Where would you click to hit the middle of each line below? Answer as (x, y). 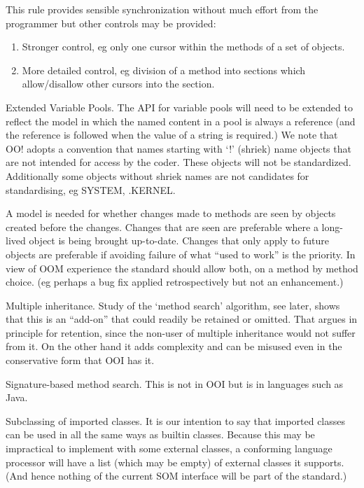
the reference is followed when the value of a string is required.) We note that (172, 135)
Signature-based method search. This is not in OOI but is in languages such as (175, 383)
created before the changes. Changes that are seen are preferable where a (162, 226)
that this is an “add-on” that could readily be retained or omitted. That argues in (182, 319)
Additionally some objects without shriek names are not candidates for (157, 175)
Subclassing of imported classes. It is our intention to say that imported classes (176, 420)
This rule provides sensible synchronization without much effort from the (162, 9)
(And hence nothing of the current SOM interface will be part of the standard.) (176, 476)
